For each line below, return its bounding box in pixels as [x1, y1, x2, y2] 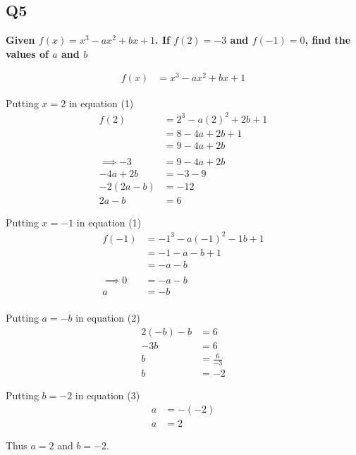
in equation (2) [75, 310, 140, 325]
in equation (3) [75, 388, 140, 403]
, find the [305, 32, 351, 47]
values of [6, 46, 49, 61]
